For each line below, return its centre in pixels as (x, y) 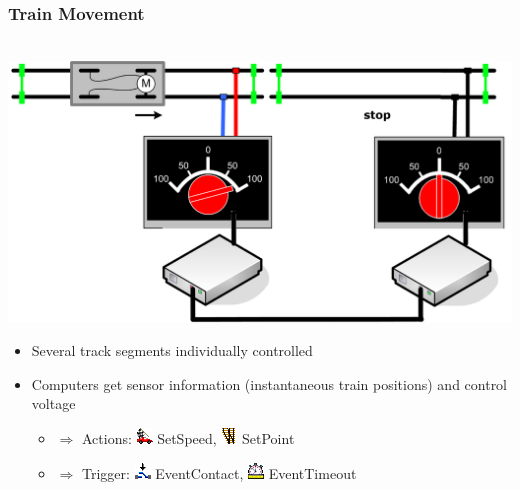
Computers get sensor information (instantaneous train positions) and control (269, 383)
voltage (53, 403)
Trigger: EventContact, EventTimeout (219, 472)
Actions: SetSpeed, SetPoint (188, 438)
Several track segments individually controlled (172, 350)
